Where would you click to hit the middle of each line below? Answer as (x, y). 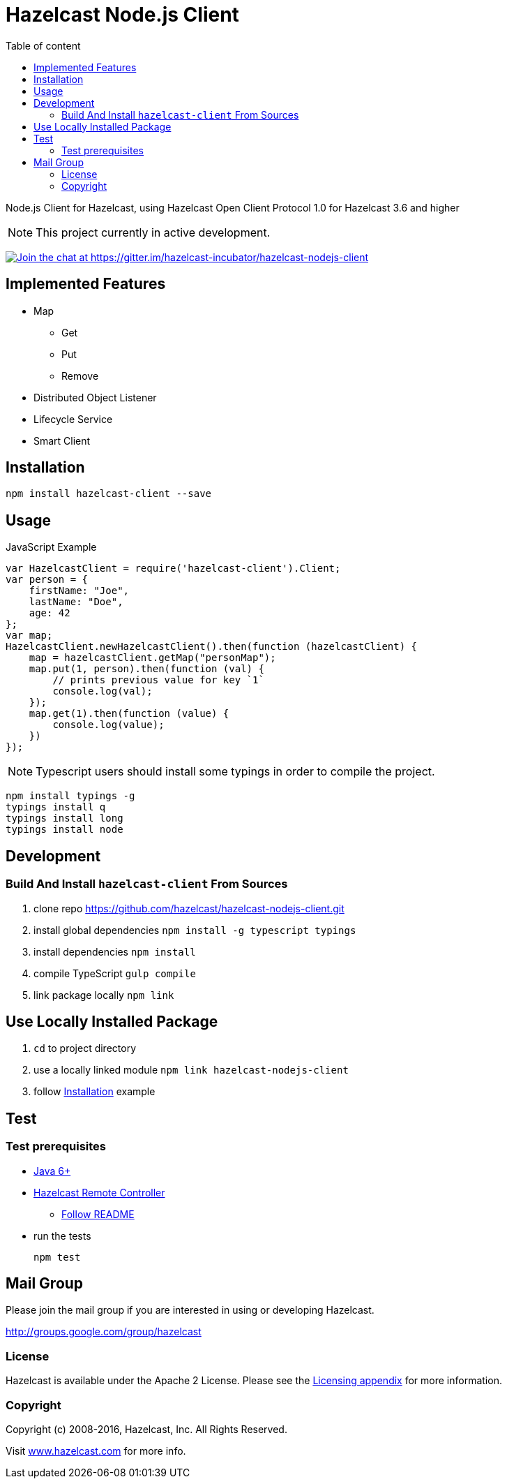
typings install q (56, 807)
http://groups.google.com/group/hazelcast (104, 1332)
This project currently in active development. (153, 232)
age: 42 (50, 613)
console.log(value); (108, 725)
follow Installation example (94, 1092)
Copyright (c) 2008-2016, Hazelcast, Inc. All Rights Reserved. (146, 1429)
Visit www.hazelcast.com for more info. (96, 1450)
